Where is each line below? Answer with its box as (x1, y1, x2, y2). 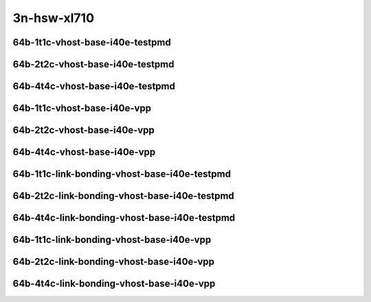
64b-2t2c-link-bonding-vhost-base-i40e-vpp (12, 256, 215, 268)
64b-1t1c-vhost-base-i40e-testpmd (12, 36, 171, 48)
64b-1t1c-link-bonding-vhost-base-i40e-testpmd (12, 169, 232, 180)
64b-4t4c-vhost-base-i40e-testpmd (12, 80, 175, 92)
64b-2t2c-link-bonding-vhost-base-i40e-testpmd (12, 190, 235, 202)
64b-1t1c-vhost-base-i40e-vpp (12, 103, 151, 114)
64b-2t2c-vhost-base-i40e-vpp (12, 125, 155, 136)
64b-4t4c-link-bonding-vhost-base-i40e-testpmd (12, 212, 236, 224)
